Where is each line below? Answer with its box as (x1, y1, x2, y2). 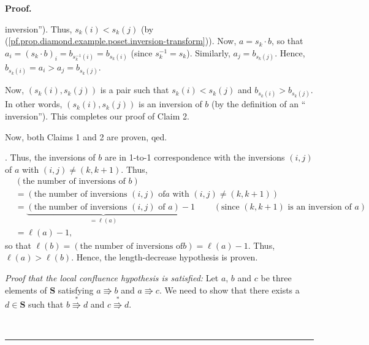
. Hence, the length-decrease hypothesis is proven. (71, 251, 258, 263)
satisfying (58, 283, 94, 296)
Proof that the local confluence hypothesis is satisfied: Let (5, 271, 219, 284)
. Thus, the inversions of (5, 151, 96, 164)
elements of (5, 283, 47, 296)
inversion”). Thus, (5, 22, 72, 35)
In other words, (5, 97, 63, 110)
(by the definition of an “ (211, 97, 306, 110)
